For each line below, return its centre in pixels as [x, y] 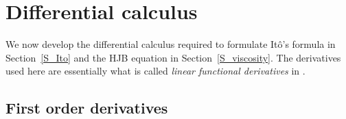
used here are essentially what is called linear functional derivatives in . [155, 71]
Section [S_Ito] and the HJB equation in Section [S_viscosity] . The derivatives [173, 57]
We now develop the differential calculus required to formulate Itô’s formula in [171, 44]
